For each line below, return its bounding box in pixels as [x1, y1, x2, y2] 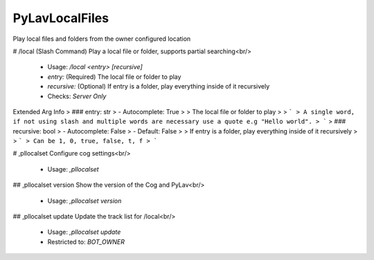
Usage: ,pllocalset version [47, 196, 122, 205]
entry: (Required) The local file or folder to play [47, 73, 181, 81]
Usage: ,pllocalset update [47, 228, 121, 236]
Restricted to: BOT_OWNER [47, 237, 125, 245]
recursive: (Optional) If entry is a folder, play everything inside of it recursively [47, 82, 270, 91]
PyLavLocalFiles [12, 10, 109, 26]
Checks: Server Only [47, 92, 107, 100]
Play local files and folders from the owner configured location [12, 35, 191, 43]
